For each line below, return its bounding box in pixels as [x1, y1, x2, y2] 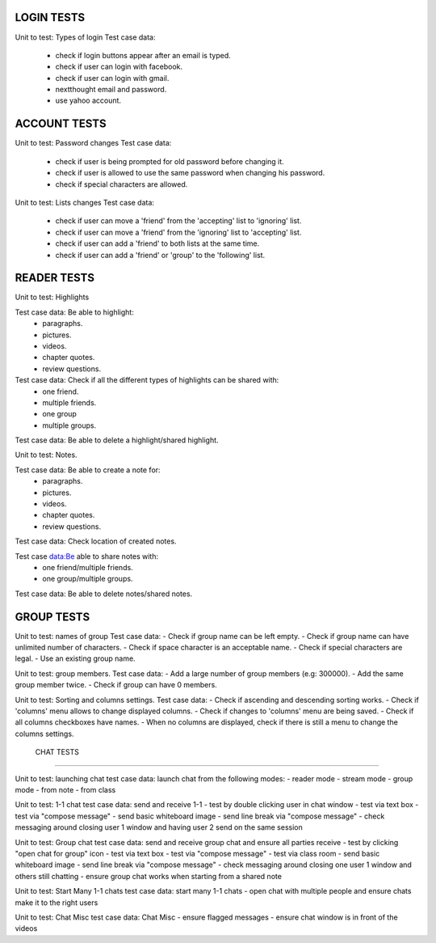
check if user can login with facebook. [55, 61, 183, 72]
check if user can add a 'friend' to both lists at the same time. [55, 239, 260, 248]
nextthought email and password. [55, 85, 167, 95]
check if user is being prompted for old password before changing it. [55, 156, 284, 166]
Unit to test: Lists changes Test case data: [15, 197, 155, 207]
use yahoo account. [55, 95, 121, 105]
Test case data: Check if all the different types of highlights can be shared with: [15, 375, 279, 385]
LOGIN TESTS [15, 11, 86, 24]
